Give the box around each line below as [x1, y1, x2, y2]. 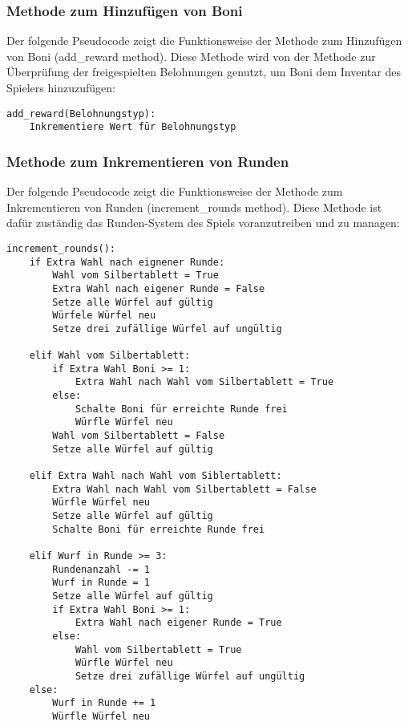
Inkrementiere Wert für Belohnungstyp [29, 121, 236, 133]
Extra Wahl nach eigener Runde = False [52, 282, 265, 294]
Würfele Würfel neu [52, 310, 156, 322]
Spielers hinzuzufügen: [6, 79, 115, 95]
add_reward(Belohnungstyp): [6, 107, 156, 120]
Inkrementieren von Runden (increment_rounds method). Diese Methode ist [6, 198, 382, 215]
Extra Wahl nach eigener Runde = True [75, 617, 282, 629]
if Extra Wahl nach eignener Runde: [29, 256, 225, 268]
